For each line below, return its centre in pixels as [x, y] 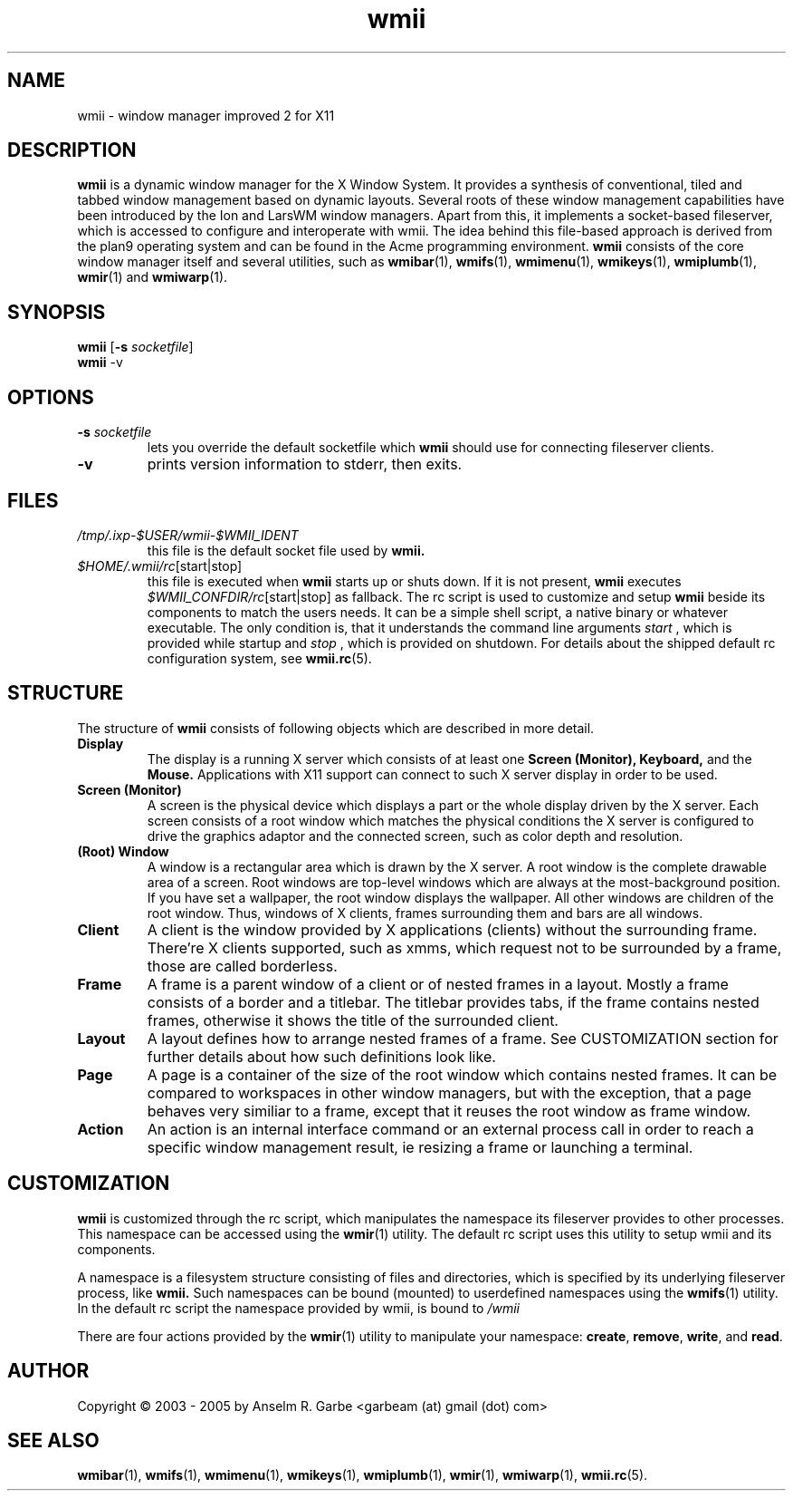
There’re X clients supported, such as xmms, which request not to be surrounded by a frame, [464, 947]
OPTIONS [51, 397]
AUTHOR [48, 1371]
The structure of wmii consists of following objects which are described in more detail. [336, 728]
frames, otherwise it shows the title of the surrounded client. [353, 1020]
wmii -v [100, 362]
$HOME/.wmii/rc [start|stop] [160, 565]
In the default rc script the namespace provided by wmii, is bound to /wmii [298, 1308]
